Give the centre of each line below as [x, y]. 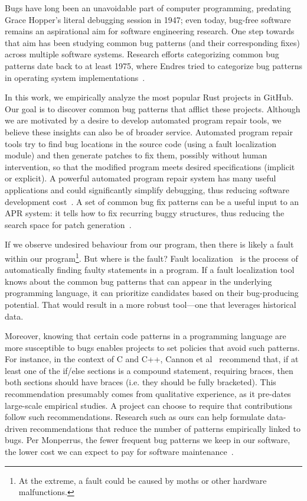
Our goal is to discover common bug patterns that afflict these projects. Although [153, 108]
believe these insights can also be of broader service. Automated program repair [149, 131]
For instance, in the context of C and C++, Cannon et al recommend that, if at [152, 359]
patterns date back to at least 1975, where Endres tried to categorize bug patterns [153, 65]
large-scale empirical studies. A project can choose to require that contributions [149, 405]
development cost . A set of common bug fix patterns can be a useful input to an [152, 201]
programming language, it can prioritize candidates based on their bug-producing [152, 293]
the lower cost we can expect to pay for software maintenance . [119, 452]
